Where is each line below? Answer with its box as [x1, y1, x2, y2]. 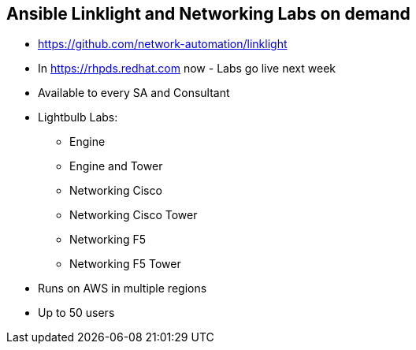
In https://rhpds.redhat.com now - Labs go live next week [38, 61, 336, 76]
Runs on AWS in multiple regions [38, 281, 207, 296]
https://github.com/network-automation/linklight [38, 37, 288, 51]
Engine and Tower [69, 159, 163, 173]
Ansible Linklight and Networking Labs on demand [6, 4, 410, 24]
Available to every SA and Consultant [38, 86, 230, 100]
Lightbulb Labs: [38, 110, 118, 125]
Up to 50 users [38, 306, 115, 320]
